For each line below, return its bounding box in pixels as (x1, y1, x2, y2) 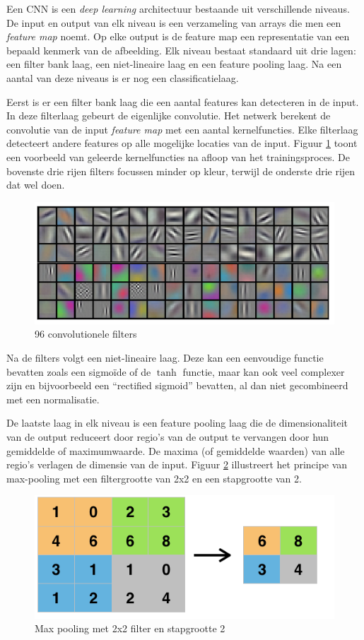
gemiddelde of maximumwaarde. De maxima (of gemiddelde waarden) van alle (6, 443, 345, 458)
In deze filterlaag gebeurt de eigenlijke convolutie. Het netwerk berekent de (6, 108, 331, 123)
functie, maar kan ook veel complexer (182, 364, 345, 379)
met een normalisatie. (6, 391, 100, 406)
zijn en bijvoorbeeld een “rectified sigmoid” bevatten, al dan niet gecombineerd (6, 378, 348, 393)
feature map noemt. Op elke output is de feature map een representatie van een (6, 29, 350, 44)
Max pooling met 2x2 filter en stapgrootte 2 (35, 621, 225, 636)
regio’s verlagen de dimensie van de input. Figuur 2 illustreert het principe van (6, 457, 348, 472)
